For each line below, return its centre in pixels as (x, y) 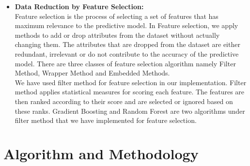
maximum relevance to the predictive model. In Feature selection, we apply (126, 25)
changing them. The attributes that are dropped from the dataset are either (127, 44)
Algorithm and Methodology (101, 153)
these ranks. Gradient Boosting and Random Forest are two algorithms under (130, 111)
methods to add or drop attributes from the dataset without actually (117, 35)
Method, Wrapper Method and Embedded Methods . (92, 73)
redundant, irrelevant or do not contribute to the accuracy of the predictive (127, 53)
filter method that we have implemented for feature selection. (106, 120)
